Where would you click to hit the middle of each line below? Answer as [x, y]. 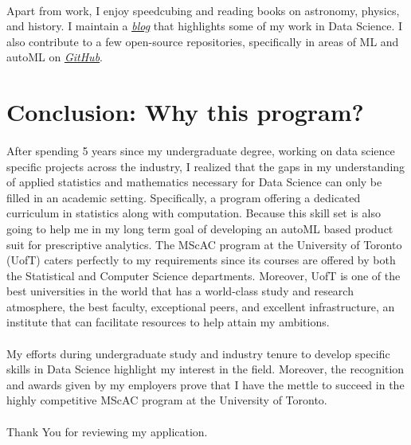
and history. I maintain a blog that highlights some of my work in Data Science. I [205, 26]
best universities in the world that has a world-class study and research [180, 291]
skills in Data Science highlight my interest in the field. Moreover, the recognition [205, 369]
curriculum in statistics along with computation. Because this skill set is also [194, 213]
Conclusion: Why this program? [185, 112]
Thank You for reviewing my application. [107, 431]
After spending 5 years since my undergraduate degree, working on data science [201, 150]
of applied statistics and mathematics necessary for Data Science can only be [194, 182]
